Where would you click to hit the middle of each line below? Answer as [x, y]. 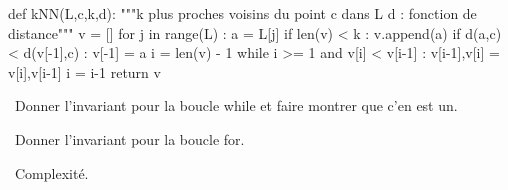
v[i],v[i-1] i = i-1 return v [84, 71]
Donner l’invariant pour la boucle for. [129, 138]
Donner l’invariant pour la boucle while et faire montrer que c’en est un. [236, 105]
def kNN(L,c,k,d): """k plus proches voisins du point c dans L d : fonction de [242, 13]
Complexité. [51, 172]
